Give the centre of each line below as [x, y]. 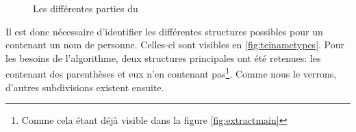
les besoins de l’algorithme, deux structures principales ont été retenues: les [163, 57]
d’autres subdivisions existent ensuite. [85, 87]
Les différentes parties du [86, 8]
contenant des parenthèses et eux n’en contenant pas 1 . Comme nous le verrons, [171, 73]
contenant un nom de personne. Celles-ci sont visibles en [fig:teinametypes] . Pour [175, 45]
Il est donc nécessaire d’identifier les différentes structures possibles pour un [164, 31]
